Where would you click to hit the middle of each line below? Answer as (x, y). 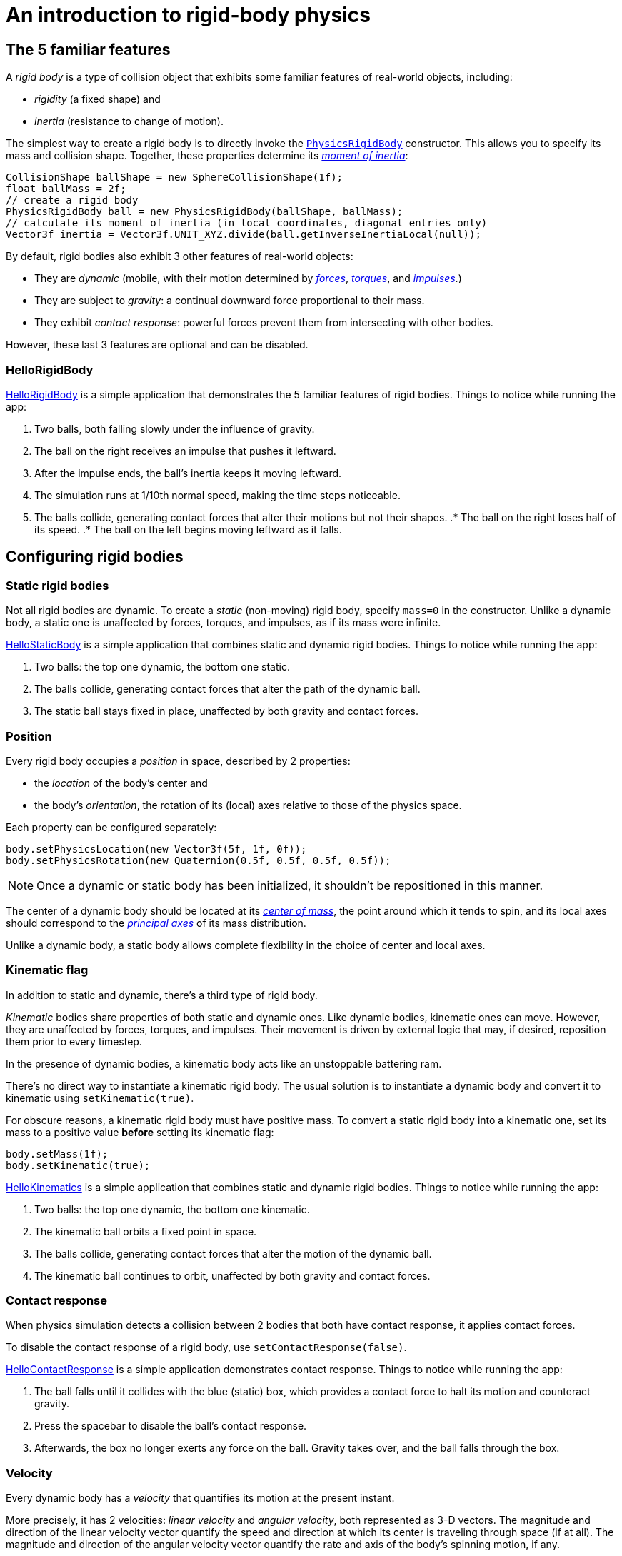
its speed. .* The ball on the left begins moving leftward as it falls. (188, 529)
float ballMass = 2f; (66, 189)
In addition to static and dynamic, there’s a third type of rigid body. (162, 995)
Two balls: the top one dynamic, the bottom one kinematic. (172, 1209)
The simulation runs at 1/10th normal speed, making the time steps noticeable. (217, 495)
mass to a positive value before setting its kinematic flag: (140, 1132)
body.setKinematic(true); (78, 1165)
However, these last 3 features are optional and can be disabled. (157, 345)
